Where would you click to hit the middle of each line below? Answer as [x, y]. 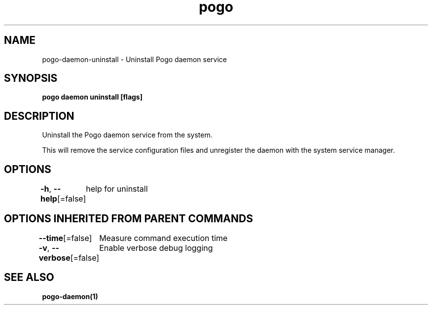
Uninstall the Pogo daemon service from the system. [127, 135]
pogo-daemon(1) [70, 296]
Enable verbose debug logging [156, 248]
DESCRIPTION [39, 116]
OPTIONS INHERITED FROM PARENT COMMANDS [128, 218]
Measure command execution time [163, 238]
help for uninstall [117, 189]
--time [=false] [65, 238]
